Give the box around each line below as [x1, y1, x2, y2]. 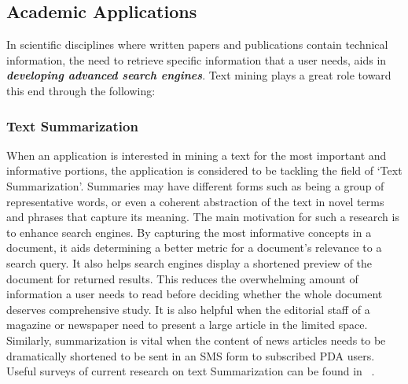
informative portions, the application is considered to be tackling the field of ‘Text [6, 162, 402, 179]
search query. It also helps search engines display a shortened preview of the [6, 254, 373, 271]
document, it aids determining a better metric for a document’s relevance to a [6, 239, 382, 256]
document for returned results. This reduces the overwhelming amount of [6, 270, 358, 286]
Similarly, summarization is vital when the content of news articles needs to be [6, 331, 386, 348]
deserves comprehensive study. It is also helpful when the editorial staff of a [6, 301, 370, 317]
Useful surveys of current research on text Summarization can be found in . [6, 363, 375, 379]
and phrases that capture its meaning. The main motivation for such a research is [6, 209, 399, 225]
